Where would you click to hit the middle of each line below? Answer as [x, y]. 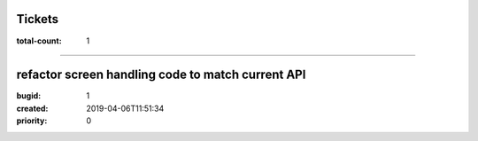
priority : [32, 121]
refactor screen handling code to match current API [161, 75]
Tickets [38, 19]
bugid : [29, 96]
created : [32, 108]
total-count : [39, 41]
